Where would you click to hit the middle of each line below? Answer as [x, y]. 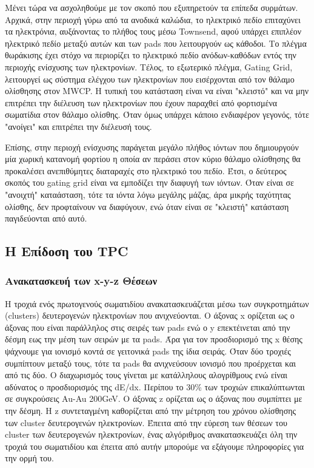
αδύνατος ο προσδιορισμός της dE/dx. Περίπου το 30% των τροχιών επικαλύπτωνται [155, 386]
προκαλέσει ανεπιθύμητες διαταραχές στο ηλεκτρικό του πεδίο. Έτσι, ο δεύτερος [146, 170]
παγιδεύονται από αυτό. [46, 218]
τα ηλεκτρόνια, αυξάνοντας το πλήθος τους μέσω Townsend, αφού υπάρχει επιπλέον [153, 31]
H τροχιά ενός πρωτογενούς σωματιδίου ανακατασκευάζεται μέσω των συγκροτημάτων [157, 303]
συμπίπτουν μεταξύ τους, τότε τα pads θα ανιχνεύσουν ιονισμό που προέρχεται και [151, 363]
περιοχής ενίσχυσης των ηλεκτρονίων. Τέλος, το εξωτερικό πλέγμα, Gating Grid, [149, 66]
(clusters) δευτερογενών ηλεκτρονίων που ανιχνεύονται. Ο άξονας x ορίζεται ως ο [150, 315]
